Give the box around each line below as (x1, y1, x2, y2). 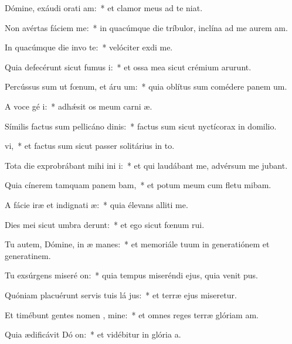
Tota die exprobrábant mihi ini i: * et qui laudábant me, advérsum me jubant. (5, 159, 288, 171)
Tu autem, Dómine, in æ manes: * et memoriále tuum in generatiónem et (5, 238, 270, 250)
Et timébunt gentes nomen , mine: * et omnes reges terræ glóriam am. (5, 308, 259, 321)
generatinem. (5, 249, 51, 261)
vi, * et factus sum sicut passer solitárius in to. (5, 139, 175, 152)
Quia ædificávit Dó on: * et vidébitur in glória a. (5, 328, 181, 340)
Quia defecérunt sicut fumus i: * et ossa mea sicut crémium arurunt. (5, 60, 252, 73)
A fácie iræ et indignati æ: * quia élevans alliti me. (5, 198, 188, 210)
